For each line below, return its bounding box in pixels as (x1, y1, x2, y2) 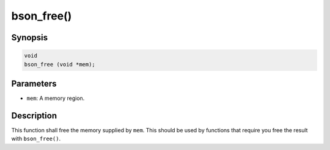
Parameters (11, 78, 57, 88)
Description (11, 110, 57, 121)
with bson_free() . (11, 135, 61, 143)
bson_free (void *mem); (24, 61, 96, 68)
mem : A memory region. (26, 95, 85, 102)
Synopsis (11, 32, 48, 43)
